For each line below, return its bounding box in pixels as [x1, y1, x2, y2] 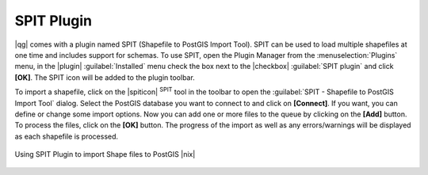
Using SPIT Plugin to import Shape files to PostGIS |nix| [14, 150, 196, 159]
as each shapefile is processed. [14, 131, 119, 141]
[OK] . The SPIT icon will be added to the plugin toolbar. [14, 72, 196, 82]
